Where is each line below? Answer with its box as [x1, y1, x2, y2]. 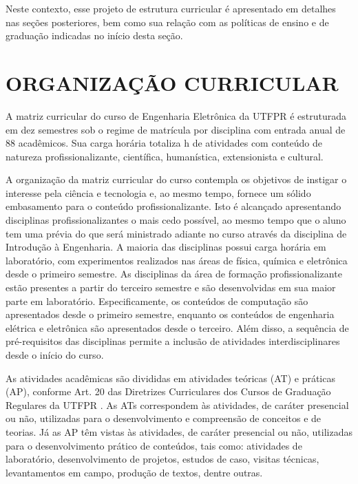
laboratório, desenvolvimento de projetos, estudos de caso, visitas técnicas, [6, 452, 319, 466]
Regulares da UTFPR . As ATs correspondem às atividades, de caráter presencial [6, 397, 349, 412]
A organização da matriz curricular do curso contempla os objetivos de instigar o [6, 172, 347, 187]
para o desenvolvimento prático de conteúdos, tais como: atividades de [6, 438, 302, 452]
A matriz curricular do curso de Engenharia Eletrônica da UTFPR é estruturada [6, 108, 347, 123]
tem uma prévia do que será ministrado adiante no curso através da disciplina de [6, 226, 347, 240]
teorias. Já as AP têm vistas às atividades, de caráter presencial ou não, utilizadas [6, 424, 352, 439]
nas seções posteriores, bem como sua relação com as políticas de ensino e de [6, 14, 329, 29]
